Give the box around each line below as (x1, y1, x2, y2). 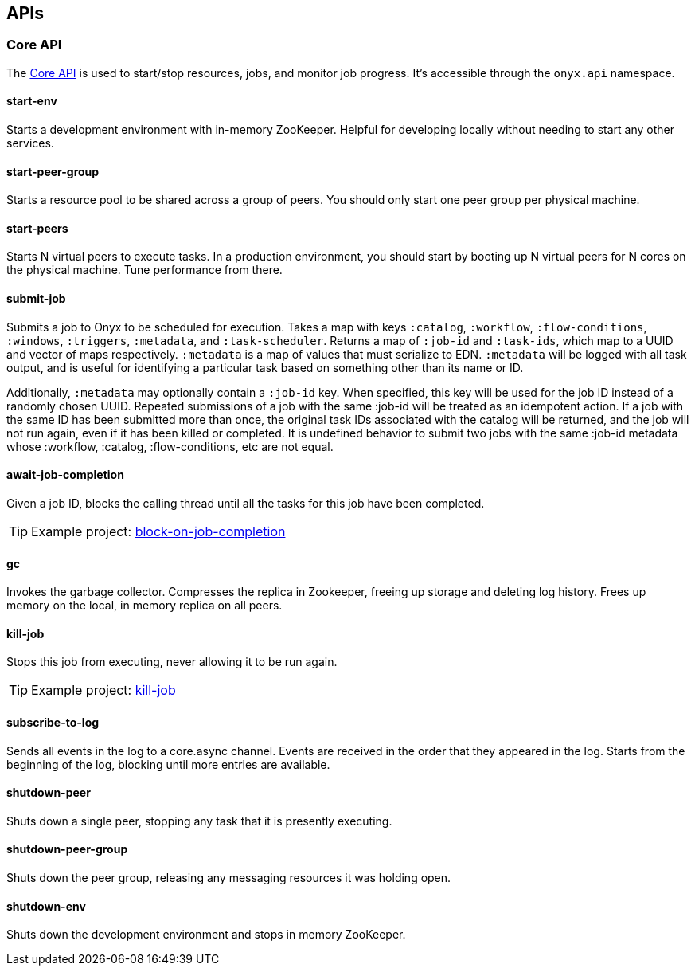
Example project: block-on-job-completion (31, 523, 286, 539)
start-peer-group (6, 164, 100, 178)
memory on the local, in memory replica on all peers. (6, 598, 283, 613)
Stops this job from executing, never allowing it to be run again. (6, 655, 338, 669)
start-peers (6, 221, 68, 235)
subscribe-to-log (6, 715, 100, 729)
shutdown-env (6, 899, 86, 913)
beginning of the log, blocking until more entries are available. (6, 757, 330, 771)
